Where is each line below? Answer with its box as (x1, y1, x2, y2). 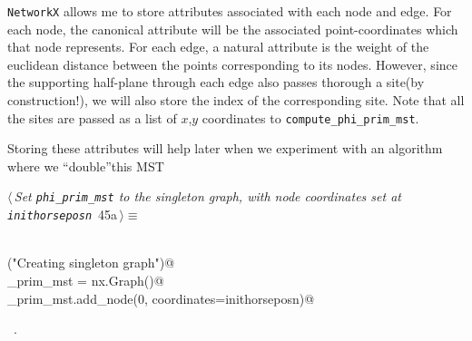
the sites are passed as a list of (7, 108, 177, 127)
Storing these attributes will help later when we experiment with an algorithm (7, 139, 443, 158)
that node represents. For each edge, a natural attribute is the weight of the (7, 37, 429, 56)
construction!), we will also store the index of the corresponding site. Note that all (7, 91, 465, 110)
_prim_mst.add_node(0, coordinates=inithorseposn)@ (7, 288, 315, 307)
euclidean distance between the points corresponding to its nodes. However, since (7, 54, 457, 73)
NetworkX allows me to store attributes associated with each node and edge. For (7, 2, 452, 20)
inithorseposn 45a (7, 205, 118, 224)
